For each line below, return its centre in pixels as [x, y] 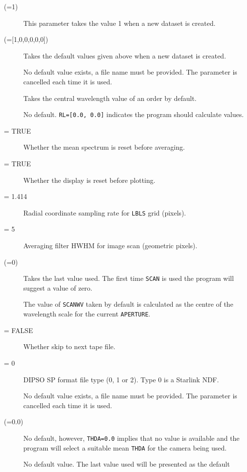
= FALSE [18, 330]
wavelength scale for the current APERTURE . [87, 314]
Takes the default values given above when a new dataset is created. [125, 55]
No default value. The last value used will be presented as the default [127, 464]
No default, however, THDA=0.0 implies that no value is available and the [132, 438]
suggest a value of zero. [58, 287]
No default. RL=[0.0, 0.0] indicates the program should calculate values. [134, 114]
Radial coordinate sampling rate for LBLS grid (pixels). [105, 212]
